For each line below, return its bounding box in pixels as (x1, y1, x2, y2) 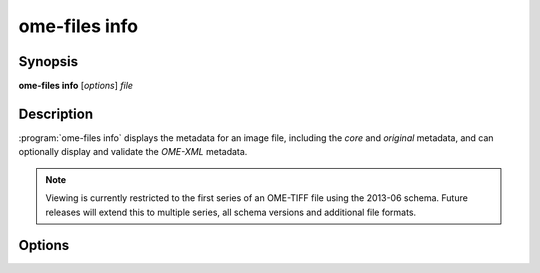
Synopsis (18, 53, 79, 70)
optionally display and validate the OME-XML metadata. (18, 146, 248, 158)
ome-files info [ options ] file (18, 80, 134, 92)
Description (18, 105, 94, 122)
